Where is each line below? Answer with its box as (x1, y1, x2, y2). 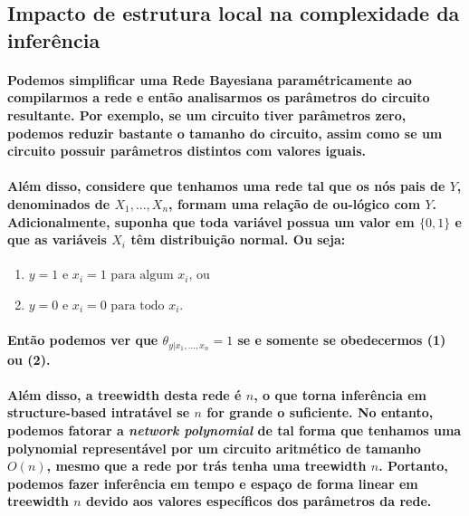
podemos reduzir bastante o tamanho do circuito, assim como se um (7, 123, 443, 142)
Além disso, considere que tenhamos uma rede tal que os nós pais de (7, 177, 445, 196)
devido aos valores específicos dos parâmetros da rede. (86, 492, 432, 511)
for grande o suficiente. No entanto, (206, 403, 434, 422)
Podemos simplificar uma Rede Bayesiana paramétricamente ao (7, 70, 412, 89)
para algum (110, 269, 174, 282)
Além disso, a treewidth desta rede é (7, 385, 242, 404)
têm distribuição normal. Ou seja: (130, 230, 346, 249)
